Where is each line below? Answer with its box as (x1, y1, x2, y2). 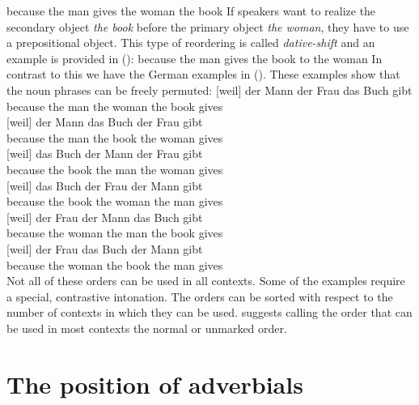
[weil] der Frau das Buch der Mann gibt (6, 240, 203, 257)
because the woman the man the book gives (6, 224, 223, 241)
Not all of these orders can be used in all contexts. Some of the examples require (6, 272, 405, 289)
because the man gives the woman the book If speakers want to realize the (6, 2, 376, 19)
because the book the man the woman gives (6, 160, 223, 177)
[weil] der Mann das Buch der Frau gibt (6, 113, 203, 130)
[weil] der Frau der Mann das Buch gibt (6, 208, 203, 225)
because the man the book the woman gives (6, 129, 223, 146)
